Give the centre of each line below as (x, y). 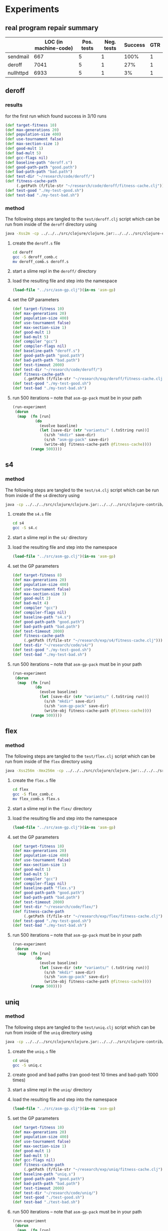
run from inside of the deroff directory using (51, 224)
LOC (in (54, 42)
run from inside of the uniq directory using (49, 1032)
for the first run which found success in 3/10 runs (56, 116)
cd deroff (23, 252)
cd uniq (20, 1060)
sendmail (18, 56)
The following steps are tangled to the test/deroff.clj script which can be (82, 219)
